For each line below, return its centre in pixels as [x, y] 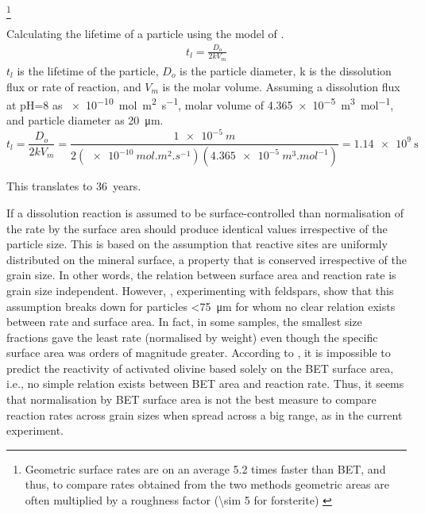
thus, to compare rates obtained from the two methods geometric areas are [207, 484]
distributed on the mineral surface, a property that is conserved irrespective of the [207, 259]
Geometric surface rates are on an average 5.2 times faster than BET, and [205, 468]
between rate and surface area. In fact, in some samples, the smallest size [184, 322]
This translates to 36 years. [74, 186]
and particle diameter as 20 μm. [85, 120]
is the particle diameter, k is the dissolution [286, 70]
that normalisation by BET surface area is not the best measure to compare [191, 399]
